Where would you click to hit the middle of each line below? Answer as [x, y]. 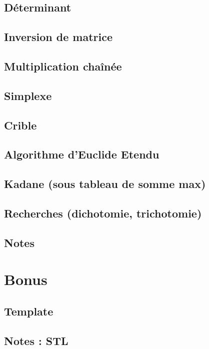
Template [29, 311]
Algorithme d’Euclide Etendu [82, 154]
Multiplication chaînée [63, 66]
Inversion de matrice [58, 37]
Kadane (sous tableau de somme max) [105, 184]
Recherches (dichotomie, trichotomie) [103, 213]
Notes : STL [36, 340]
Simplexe [28, 95]
